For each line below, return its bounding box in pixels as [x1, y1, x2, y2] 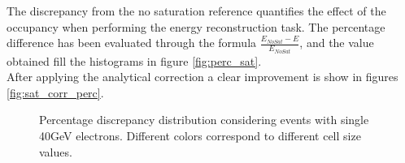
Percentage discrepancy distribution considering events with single [39, 111, 369, 128]
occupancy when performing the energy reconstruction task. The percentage [7, 18, 385, 35]
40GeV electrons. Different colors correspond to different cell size [39, 127, 361, 144]
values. [39, 143, 72, 160]
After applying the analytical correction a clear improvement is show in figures [7, 68, 398, 85]
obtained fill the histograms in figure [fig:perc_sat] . [7, 52, 262, 69]
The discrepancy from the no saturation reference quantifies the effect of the [7, 2, 386, 19]
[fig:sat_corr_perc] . [7, 84, 104, 101]
